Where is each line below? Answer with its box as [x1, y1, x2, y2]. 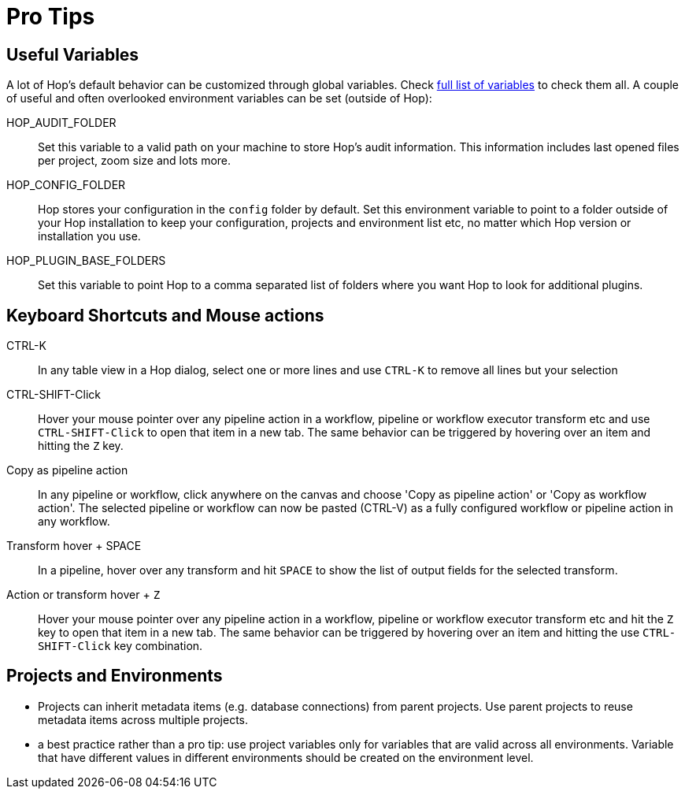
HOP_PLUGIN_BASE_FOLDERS [6, 254, 166, 268]
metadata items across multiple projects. [38, 712, 249, 726]
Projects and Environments [6, 666, 223, 686]
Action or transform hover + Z [6, 588, 161, 602]
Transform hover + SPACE [6, 539, 142, 553]
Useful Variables [6, 44, 139, 65]
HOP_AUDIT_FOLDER [6, 116, 117, 130]
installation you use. [38, 229, 141, 243]
